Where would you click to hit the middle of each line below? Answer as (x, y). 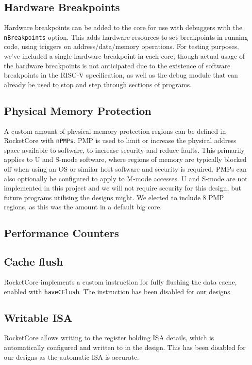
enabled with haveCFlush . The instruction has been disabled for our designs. (118, 291)
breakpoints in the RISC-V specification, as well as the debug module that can (121, 75)
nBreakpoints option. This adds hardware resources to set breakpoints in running (126, 37)
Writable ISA (38, 317)
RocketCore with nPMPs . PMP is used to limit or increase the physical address (120, 140)
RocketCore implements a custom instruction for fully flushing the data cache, (120, 282)
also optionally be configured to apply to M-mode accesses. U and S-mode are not (126, 178)
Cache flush (34, 262)
